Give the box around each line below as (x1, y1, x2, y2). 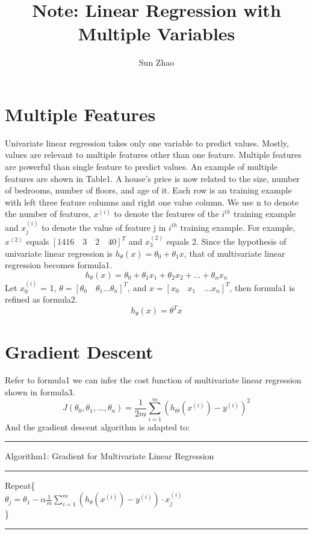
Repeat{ (5, 479, 36, 491)
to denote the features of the (114, 207, 219, 220)
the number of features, (5, 207, 91, 220)
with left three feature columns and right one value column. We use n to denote (5, 195, 299, 208)
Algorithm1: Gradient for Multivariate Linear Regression (5, 450, 214, 462)
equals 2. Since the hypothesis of (166, 235, 287, 248)
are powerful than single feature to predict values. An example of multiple (5, 160, 277, 173)
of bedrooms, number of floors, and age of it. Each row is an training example (5, 184, 292, 196)
